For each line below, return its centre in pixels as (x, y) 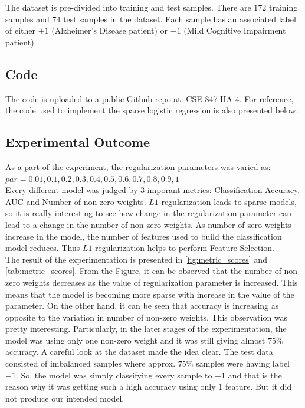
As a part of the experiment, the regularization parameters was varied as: (138, 166)
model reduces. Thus (43, 248)
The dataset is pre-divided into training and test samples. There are (128, 7)
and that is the (255, 375)
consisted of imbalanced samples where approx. (91, 363)
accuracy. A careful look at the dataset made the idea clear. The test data (139, 352)
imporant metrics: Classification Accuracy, (224, 190)
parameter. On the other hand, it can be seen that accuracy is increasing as (142, 306)
